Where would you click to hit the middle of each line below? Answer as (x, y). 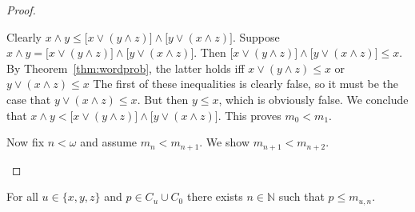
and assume (109, 142)
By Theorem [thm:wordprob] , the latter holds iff (126, 68)
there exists (215, 196)
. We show (224, 142)
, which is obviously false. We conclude (313, 99)
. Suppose (256, 36)
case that (29, 99)
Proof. (21, 10)
